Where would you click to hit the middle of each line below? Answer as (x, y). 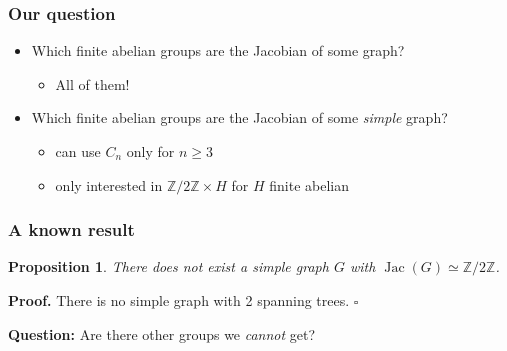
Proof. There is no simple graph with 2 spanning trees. (179, 300)
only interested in (109, 184)
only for (150, 151)
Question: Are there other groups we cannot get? (162, 333)
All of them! (92, 83)
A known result (71, 229)
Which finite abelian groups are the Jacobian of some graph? (218, 50)
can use (78, 151)
